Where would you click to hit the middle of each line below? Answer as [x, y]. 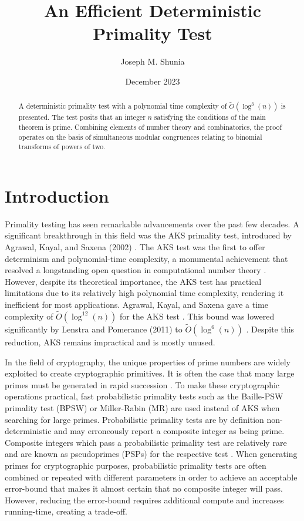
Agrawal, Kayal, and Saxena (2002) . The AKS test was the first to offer [135, 247]
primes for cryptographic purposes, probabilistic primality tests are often [136, 465]
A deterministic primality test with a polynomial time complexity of [123, 106]
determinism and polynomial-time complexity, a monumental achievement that [146, 258]
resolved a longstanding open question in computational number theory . [136, 270]
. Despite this [270, 329]
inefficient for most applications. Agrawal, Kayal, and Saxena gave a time [136, 305]
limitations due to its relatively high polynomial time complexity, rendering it [144, 293]
